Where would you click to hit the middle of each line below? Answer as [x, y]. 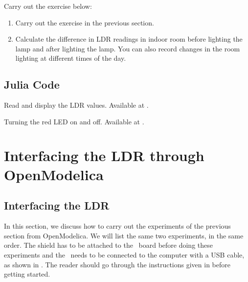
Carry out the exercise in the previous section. [85, 22]
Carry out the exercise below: [48, 6]
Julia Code [32, 84]
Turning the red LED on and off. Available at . [74, 121]
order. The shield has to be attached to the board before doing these [108, 245]
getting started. [27, 274]
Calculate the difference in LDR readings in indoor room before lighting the [129, 39]
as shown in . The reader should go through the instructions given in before [117, 264]
